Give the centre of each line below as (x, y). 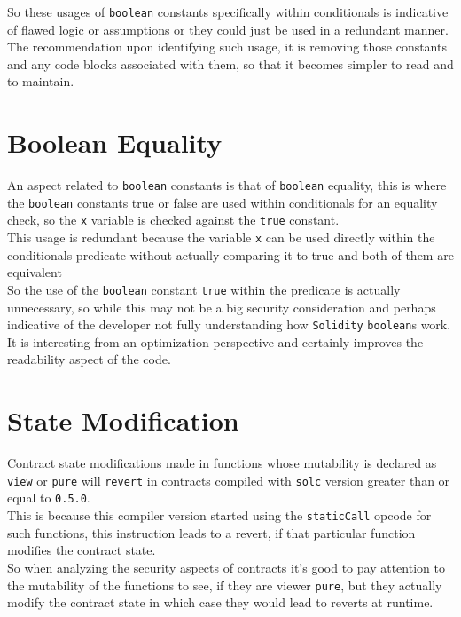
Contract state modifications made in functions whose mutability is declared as (222, 463)
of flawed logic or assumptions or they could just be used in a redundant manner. (228, 29)
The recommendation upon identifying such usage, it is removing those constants (227, 47)
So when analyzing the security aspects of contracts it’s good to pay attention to (226, 567)
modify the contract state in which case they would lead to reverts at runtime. (220, 602)
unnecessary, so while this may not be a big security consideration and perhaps (222, 307)
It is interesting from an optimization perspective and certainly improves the (215, 341)
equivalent (35, 272)
